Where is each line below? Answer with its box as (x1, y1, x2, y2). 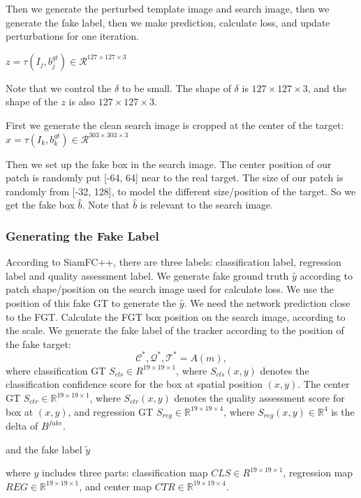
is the (331, 404, 355, 418)
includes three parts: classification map (42, 465, 208, 480)
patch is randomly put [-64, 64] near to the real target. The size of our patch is (6, 170, 344, 185)
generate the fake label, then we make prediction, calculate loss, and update (6, 15, 330, 29)
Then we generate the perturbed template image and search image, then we (6, 1, 330, 15)
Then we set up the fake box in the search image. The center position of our (6, 156, 332, 171)
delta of (6, 418, 38, 433)
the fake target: (6, 336, 71, 351)
